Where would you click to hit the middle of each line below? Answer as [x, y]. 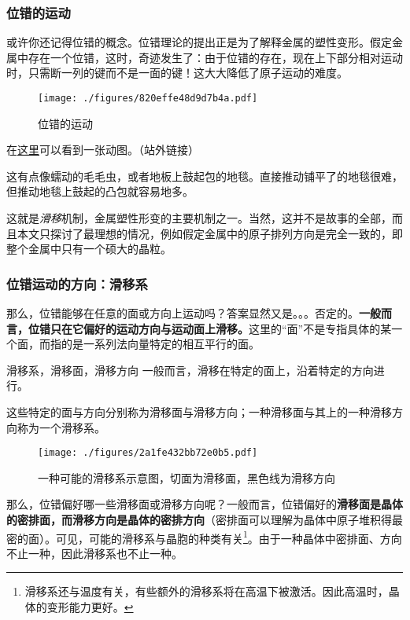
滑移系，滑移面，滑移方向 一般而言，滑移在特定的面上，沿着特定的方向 [190, 370]
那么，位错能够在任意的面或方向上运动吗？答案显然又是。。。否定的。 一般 [194, 313]
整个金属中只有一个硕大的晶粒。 [89, 249]
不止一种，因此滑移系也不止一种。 [94, 553]
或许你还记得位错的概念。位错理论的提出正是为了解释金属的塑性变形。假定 [199, 42]
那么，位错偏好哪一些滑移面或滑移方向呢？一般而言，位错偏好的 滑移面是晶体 [205, 504]
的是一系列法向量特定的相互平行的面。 [160, 344]
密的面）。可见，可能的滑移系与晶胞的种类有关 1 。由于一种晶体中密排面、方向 [204, 537]
